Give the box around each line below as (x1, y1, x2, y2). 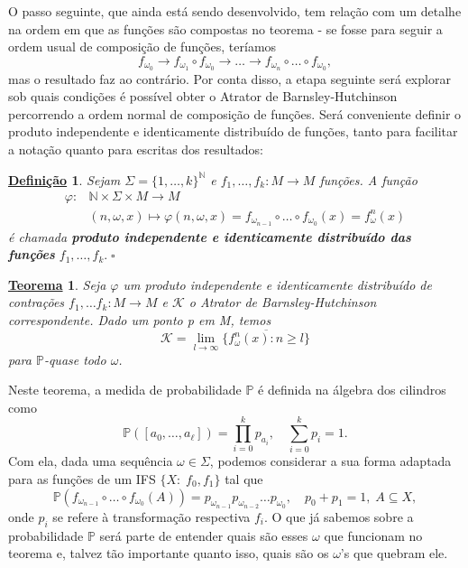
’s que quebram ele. (340, 544, 448, 563)
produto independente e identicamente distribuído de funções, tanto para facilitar (8, 122, 458, 141)
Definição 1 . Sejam (8, 170, 121, 189)
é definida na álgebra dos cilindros (258, 380, 446, 399)
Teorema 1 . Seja (8, 275, 106, 293)
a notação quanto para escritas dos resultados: (8, 140, 263, 159)
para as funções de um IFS (8, 470, 156, 489)
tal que (225, 470, 263, 489)
